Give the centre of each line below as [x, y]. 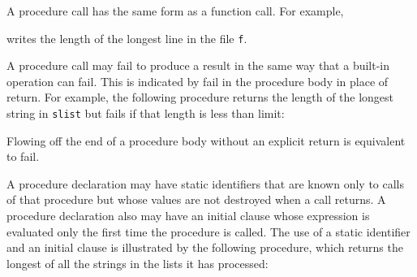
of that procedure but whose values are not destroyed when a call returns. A [196, 199]
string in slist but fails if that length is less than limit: [146, 113]
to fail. [23, 156]
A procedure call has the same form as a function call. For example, [175, 11]
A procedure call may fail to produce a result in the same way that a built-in [198, 65]
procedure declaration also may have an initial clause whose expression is [188, 216]
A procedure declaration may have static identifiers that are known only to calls [206, 183]
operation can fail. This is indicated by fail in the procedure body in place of [198, 81]
